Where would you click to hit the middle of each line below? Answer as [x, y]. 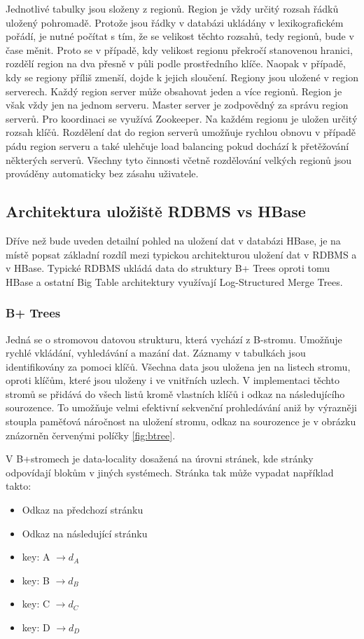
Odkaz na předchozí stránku [83, 510]
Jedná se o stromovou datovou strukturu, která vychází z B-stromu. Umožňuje [174, 339]
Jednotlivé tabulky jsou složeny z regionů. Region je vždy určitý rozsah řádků [172, 8]
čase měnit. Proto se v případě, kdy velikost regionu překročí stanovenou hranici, [179, 49]
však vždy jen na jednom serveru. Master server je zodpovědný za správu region [177, 105]
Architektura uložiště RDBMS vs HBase [156, 211]
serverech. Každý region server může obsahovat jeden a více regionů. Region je [174, 91]
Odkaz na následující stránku [85, 533]
